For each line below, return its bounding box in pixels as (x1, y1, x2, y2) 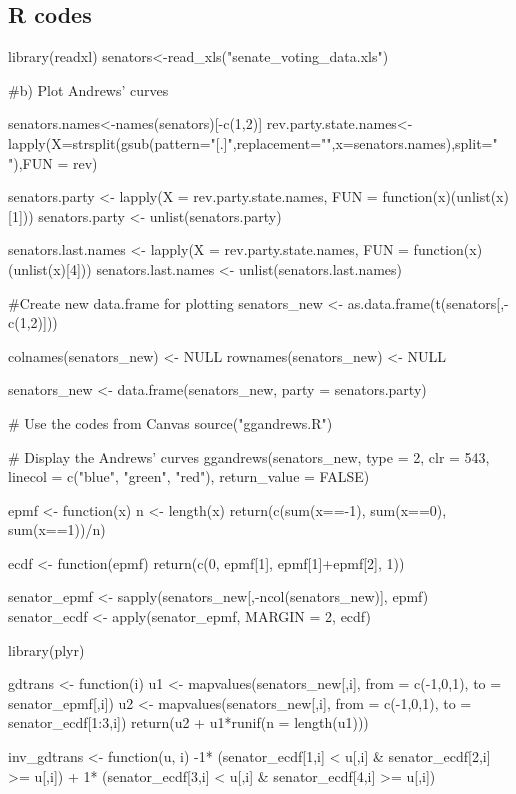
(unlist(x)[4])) (8, 258, 92, 279)
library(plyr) (8, 639, 85, 660)
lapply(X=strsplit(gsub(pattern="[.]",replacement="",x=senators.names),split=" (8, 132, 498, 153)
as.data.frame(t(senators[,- (347, 292, 509, 313)
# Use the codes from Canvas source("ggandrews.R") (8, 412, 333, 433)
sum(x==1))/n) (8, 519, 106, 540)
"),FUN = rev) (8, 152, 98, 173)
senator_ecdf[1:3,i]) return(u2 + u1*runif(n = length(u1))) (8, 712, 369, 733)
